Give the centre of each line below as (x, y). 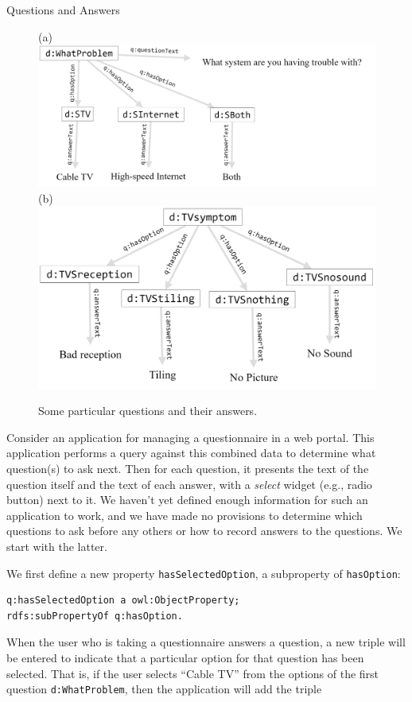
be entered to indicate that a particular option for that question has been (185, 657)
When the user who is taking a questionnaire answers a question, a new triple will (206, 642)
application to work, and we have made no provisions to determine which (185, 515)
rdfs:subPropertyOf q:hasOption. (95, 616)
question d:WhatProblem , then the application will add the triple (164, 689)
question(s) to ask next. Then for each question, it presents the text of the (188, 468)
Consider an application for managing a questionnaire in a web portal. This (190, 437)
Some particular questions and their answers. (148, 411)
